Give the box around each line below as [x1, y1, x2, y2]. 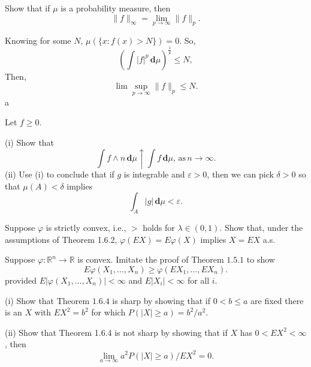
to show [246, 253, 275, 266]
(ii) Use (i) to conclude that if [5, 168, 114, 181]
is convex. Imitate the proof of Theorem [77, 253, 224, 266]
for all [187, 274, 210, 287]
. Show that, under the [219, 221, 303, 234]
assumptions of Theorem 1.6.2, [5, 233, 117, 245]
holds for [143, 221, 175, 234]
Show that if [5, 2, 50, 14]
